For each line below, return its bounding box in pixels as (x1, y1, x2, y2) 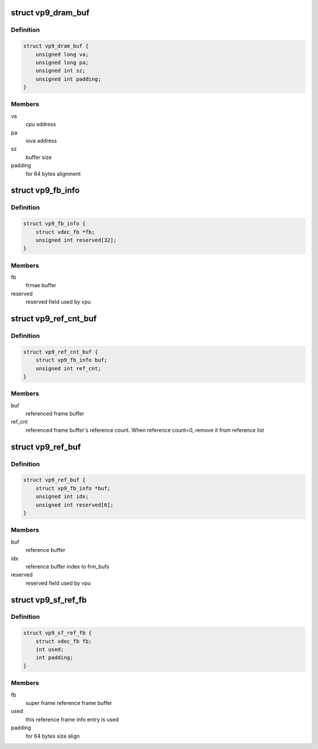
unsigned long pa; (35, 59, 89, 66)
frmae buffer (25, 282, 57, 289)
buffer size (25, 154, 52, 161)
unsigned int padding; (35, 75, 101, 82)
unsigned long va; (35, 51, 89, 58)
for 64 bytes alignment (25, 170, 81, 177)
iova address (25, 137, 57, 144)
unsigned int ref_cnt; (35, 365, 101, 372)
